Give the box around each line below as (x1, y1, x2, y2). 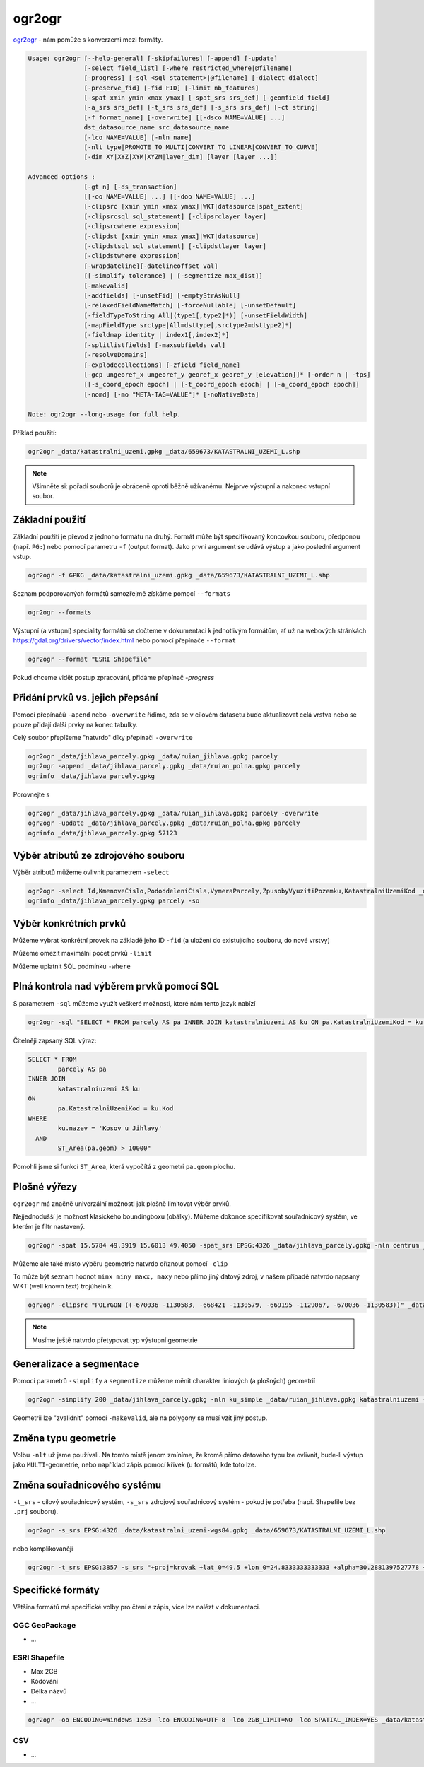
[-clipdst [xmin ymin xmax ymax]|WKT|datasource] (83, 232, 259, 240)
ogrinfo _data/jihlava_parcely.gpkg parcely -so (28, 897, 200, 905)
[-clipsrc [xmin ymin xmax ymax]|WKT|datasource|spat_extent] (83, 202, 304, 211)
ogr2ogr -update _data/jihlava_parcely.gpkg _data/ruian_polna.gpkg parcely (28, 819, 300, 827)
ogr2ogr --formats (28, 608, 92, 616)
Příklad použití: (13, 428, 57, 437)
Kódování (30, 1677, 59, 1686)
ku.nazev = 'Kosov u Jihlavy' (57, 1125, 163, 1132)
